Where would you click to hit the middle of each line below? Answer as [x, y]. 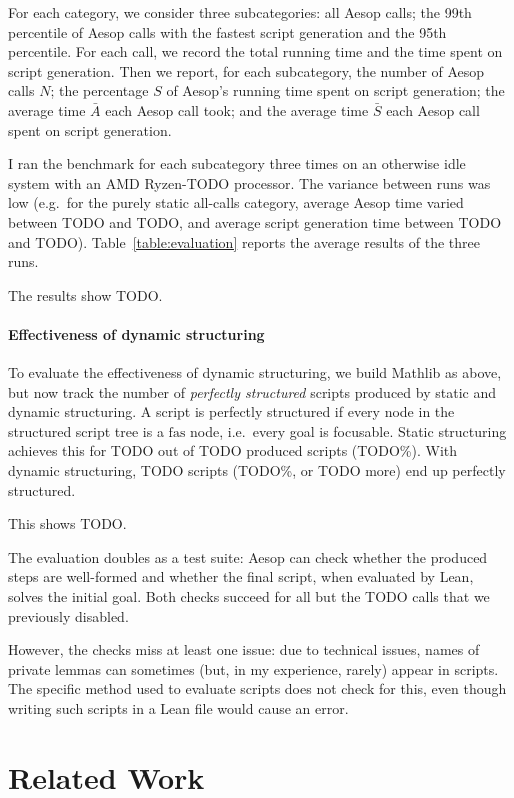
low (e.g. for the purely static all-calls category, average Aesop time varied [236, 202]
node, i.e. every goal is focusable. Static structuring [348, 430]
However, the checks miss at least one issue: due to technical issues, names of [244, 649]
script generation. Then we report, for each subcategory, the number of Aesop [246, 70]
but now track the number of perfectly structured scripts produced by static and [252, 391]
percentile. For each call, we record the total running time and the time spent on [255, 51]
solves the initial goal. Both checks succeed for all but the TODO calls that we [249, 596]
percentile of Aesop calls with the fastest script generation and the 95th [227, 31]
